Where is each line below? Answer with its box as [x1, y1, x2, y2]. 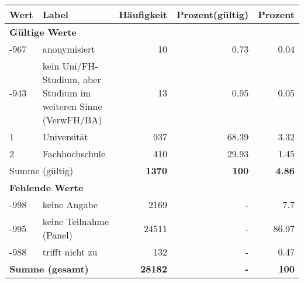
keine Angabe [42, 198, 98, 211]
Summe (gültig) [9, 164, 74, 177]
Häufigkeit [119, 8, 168, 21]
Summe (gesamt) [9, 262, 89, 275]
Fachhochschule [42, 147, 106, 160]
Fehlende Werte [9, 181, 84, 194]
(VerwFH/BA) [42, 113, 102, 126]
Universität [42, 130, 88, 143]
